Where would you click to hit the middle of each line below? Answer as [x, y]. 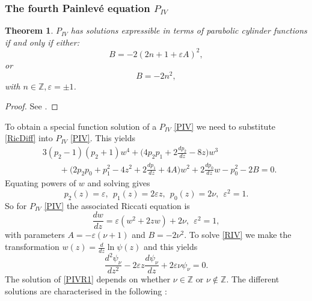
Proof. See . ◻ [32, 106]
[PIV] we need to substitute [225, 126]
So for [16, 205]
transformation [32, 247]
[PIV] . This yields [102, 138]
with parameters [35, 235]
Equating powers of [41, 183]
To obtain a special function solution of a [81, 126]
